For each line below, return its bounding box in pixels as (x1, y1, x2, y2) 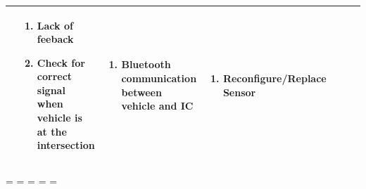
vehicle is (37, 110, 82, 125)
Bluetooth (121, 57, 171, 72)
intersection (37, 138, 95, 152)
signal (37, 82, 65, 97)
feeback (37, 32, 74, 46)
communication (121, 71, 197, 86)
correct (37, 69, 72, 84)
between (121, 84, 162, 99)
